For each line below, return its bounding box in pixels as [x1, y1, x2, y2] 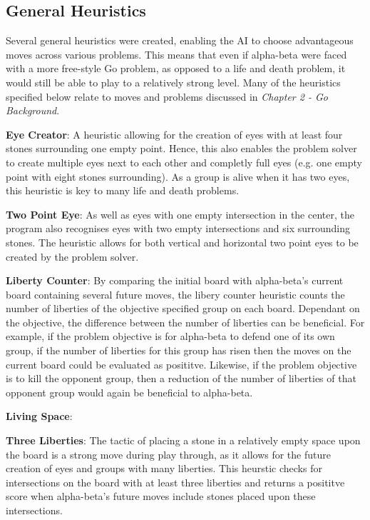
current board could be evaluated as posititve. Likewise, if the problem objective [6, 356, 357, 371]
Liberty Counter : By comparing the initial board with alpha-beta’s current [6, 273, 344, 288]
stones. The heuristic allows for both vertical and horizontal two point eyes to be [6, 234, 359, 249]
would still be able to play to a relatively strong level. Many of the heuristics [6, 74, 341, 89]
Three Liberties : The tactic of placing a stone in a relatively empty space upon [6, 433, 361, 448]
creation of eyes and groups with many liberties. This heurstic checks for [6, 461, 322, 476]
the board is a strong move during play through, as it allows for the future [6, 446, 331, 461]
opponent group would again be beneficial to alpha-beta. [6, 384, 253, 399]
